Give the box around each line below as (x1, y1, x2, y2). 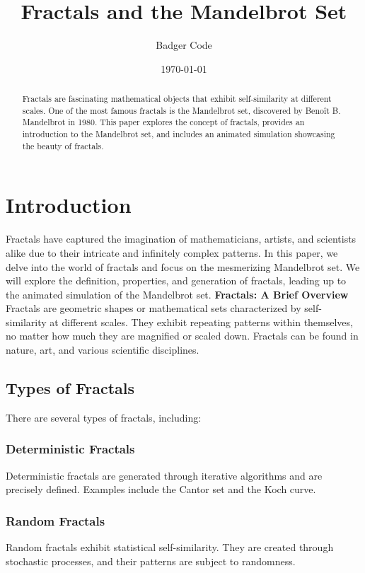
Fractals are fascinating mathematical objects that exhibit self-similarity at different (22, 93, 332, 105)
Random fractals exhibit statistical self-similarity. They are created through (6, 540, 334, 555)
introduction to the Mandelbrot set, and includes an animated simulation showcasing (22, 128, 335, 140)
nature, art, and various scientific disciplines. (6, 342, 199, 357)
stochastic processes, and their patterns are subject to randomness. (6, 553, 296, 568)
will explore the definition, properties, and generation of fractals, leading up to (6, 273, 347, 288)
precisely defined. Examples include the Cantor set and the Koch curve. (6, 482, 316, 497)
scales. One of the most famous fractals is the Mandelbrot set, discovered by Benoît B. (22, 104, 341, 116)
